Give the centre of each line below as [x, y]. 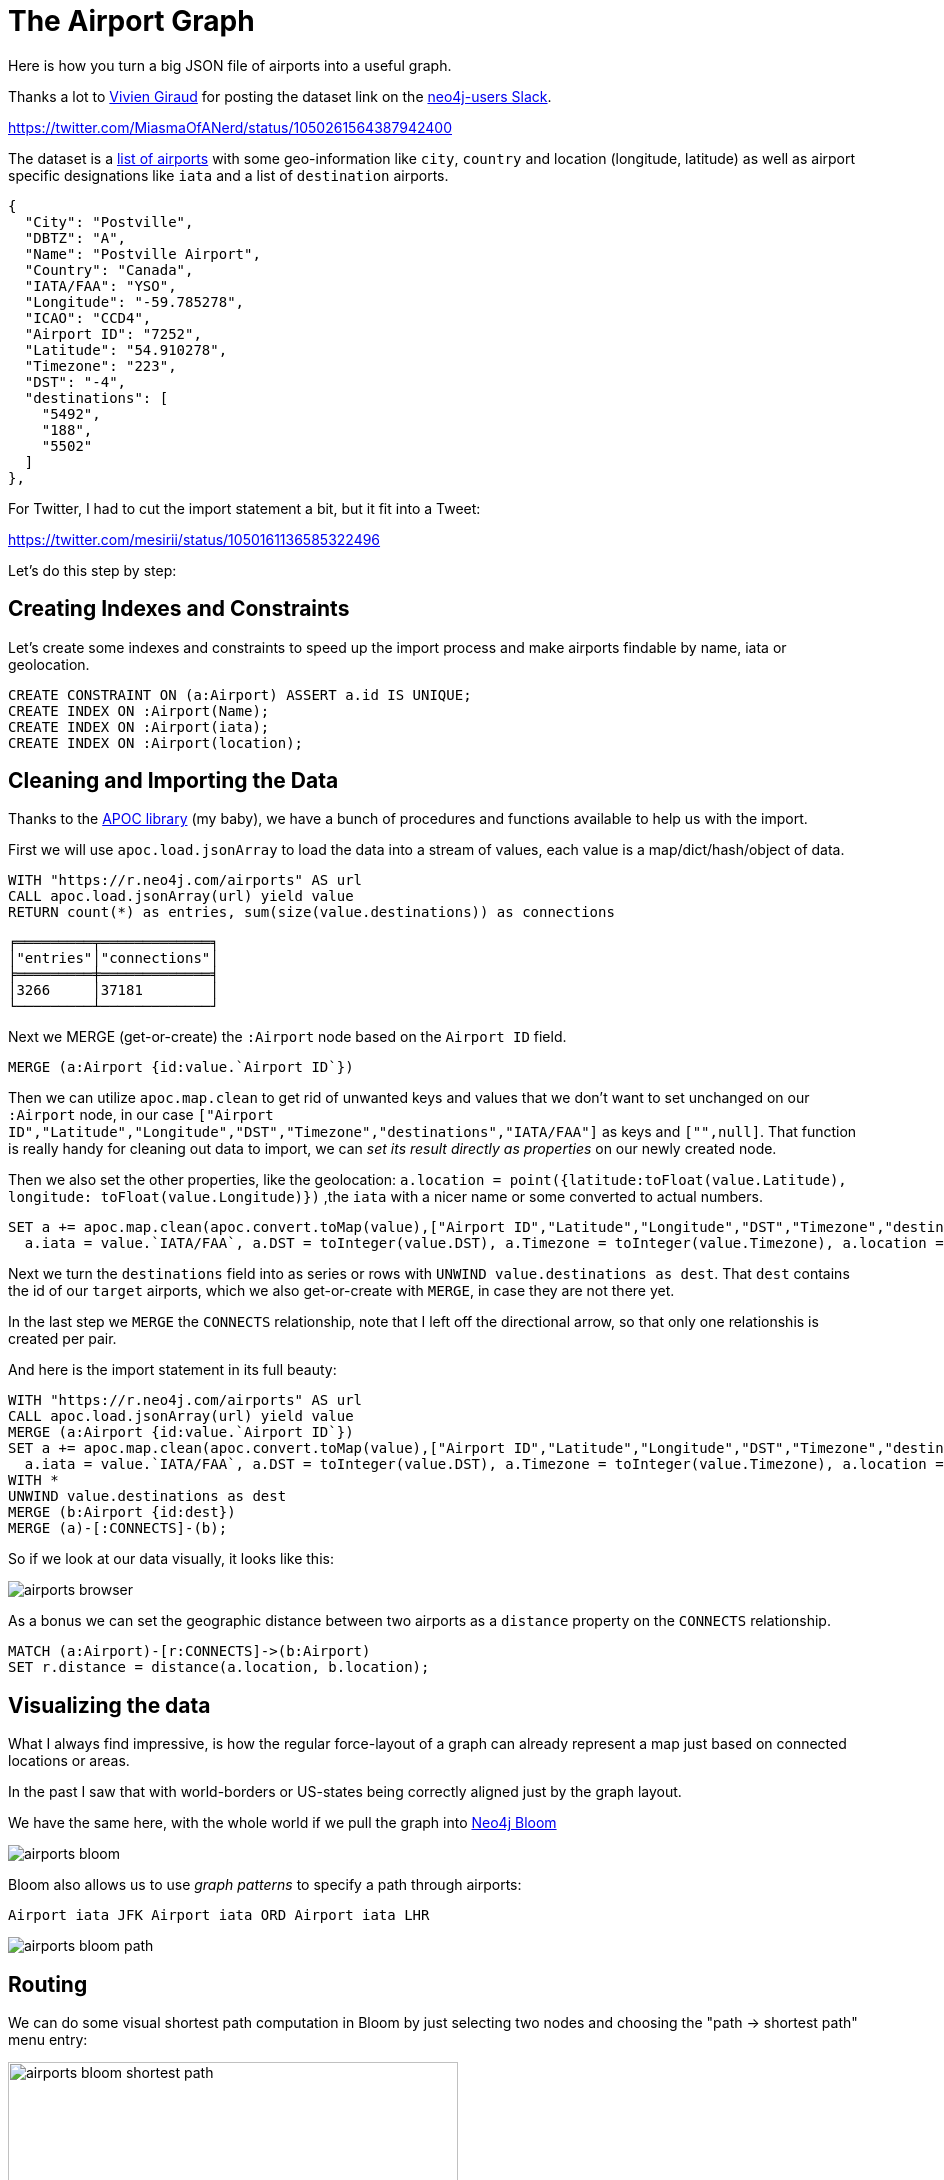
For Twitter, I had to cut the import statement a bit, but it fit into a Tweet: [244, 508]
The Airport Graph [131, 21]
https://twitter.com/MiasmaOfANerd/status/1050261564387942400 [230, 127]
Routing [48, 1984]
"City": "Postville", [109, 221]
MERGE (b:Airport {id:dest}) [122, 1512]
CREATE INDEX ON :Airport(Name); [139, 710]
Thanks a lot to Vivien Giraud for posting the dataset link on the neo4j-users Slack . [280, 96]
